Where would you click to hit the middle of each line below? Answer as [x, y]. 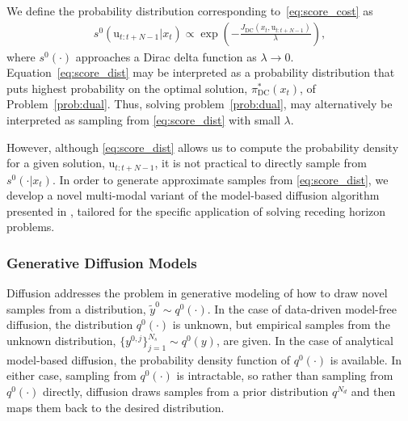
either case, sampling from [72, 375]
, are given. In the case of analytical [305, 341]
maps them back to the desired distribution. [116, 407]
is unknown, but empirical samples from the [281, 324]
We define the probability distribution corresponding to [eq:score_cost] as [190, 11]
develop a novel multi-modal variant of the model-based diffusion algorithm [193, 195]
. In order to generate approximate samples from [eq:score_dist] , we [220, 179]
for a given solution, [56, 163]
